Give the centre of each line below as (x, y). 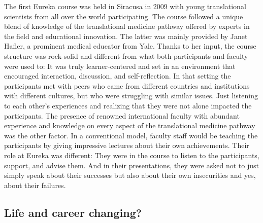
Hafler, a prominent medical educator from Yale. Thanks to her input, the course (130, 46)
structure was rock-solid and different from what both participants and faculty (126, 55)
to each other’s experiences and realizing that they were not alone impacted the (128, 105)
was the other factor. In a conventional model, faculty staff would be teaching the (131, 135)
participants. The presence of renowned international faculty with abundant (122, 115)
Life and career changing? (73, 212)
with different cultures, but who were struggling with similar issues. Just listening (131, 96)
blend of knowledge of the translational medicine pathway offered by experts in (127, 26)
